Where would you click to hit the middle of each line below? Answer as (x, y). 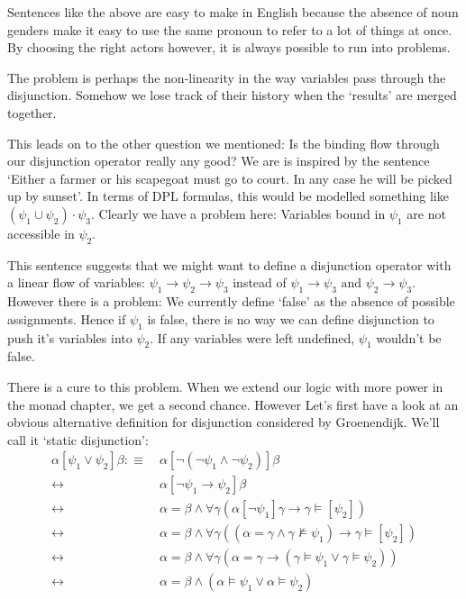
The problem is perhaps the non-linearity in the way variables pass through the (227, 77)
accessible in (41, 233)
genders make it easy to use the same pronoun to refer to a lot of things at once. (230, 29)
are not (426, 213)
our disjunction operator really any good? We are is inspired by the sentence (219, 161)
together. (32, 112)
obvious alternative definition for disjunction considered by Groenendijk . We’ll (224, 422)
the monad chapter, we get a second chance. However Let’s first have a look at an (233, 404)
